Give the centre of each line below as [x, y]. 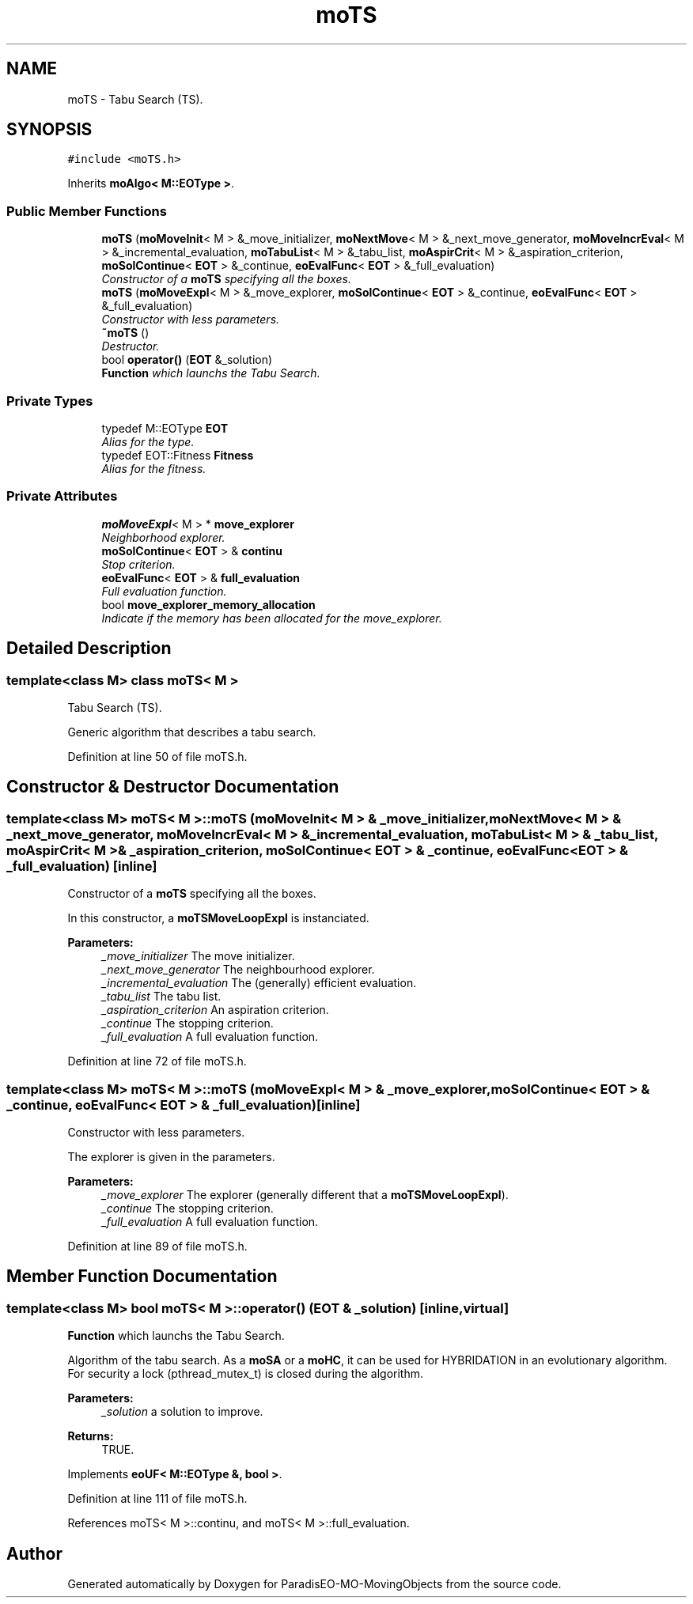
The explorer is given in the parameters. [171, 1156]
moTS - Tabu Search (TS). [135, 99]
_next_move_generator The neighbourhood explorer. [238, 970]
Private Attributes [62, 496]
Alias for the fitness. [154, 468]
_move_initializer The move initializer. [198, 956]
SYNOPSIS [49, 130]
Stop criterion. [138, 564]
